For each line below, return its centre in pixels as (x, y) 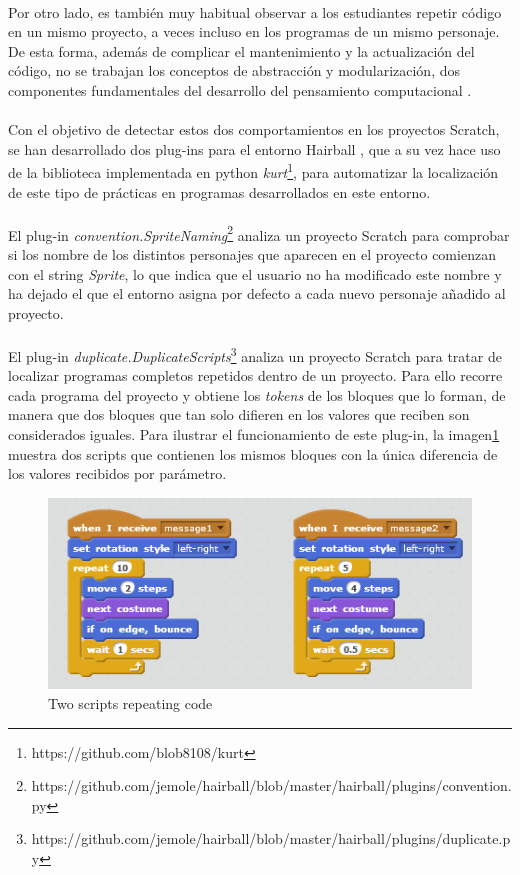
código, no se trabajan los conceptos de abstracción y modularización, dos (234, 70)
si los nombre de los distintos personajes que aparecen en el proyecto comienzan (252, 254)
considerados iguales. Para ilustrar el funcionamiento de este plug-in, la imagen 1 (254, 434)
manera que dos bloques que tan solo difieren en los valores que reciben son (239, 414)
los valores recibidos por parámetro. (117, 473)
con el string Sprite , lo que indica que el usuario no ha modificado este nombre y (255, 273)
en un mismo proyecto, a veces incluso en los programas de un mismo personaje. (254, 31)
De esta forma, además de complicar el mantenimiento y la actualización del (241, 50)
